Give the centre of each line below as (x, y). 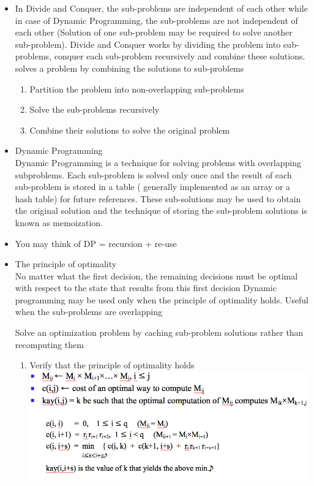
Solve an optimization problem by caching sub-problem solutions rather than (159, 332)
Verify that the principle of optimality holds (112, 365)
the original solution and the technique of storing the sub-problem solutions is (161, 211)
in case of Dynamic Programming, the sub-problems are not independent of (156, 20)
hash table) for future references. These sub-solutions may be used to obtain (158, 198)
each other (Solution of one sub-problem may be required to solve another (154, 32)
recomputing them (49, 344)
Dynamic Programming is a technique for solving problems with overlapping (158, 162)
